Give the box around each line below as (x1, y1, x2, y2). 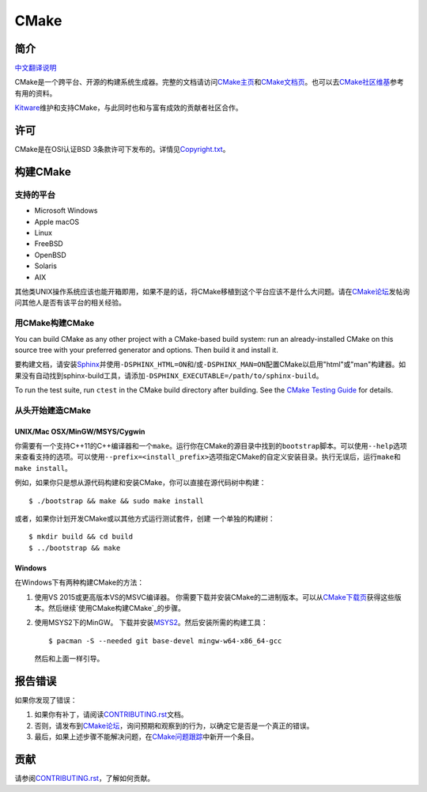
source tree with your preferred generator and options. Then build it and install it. (14, 345, 278, 354)
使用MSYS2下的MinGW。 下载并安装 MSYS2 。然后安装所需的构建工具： (34, 618, 268, 627)
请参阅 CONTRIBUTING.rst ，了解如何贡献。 (14, 774, 154, 783)
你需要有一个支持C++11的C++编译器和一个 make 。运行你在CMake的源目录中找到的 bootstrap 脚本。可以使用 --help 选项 (14, 441, 407, 451)
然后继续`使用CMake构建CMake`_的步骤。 (47, 603, 185, 612)
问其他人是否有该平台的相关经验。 (14, 297, 126, 308)
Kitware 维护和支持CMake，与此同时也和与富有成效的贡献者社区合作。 (14, 103, 243, 112)
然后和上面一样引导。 (34, 654, 104, 664)
